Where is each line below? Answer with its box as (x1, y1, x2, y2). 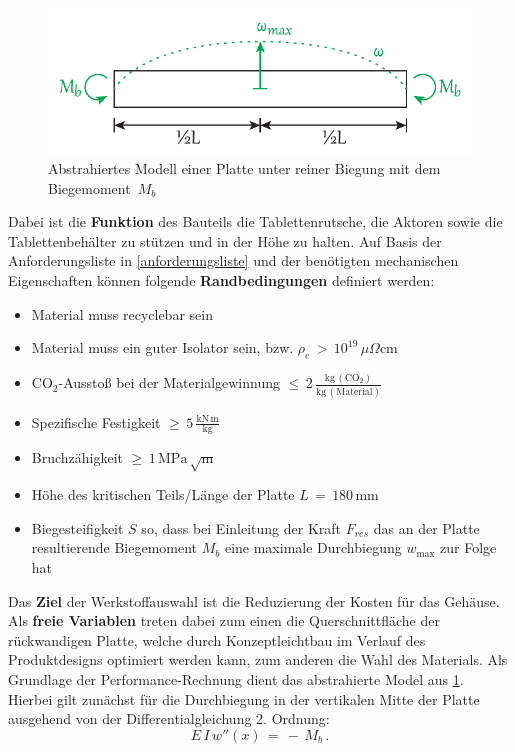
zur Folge (440, 537, 497, 558)
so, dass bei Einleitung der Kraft (141, 517, 342, 538)
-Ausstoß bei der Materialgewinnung (58, 372, 281, 393)
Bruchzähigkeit (31, 447, 124, 468)
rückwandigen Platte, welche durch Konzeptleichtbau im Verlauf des (8, 629, 426, 650)
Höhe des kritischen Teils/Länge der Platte (31, 484, 295, 505)
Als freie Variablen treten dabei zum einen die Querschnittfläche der (8, 610, 440, 631)
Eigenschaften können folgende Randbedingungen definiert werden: (8, 270, 435, 291)
